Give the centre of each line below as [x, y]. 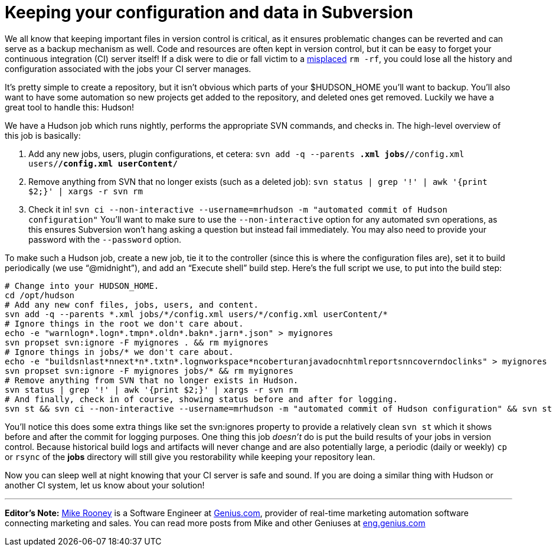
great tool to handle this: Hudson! [70, 107]
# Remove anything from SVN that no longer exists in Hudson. [152, 380]
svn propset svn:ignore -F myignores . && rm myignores [137, 342]
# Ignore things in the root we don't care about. [124, 323]
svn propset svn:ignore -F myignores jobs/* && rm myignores [149, 371]
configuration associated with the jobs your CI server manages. [128, 69]
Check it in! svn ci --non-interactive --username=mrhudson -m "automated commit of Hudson [238, 209]
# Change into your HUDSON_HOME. [82, 286]
